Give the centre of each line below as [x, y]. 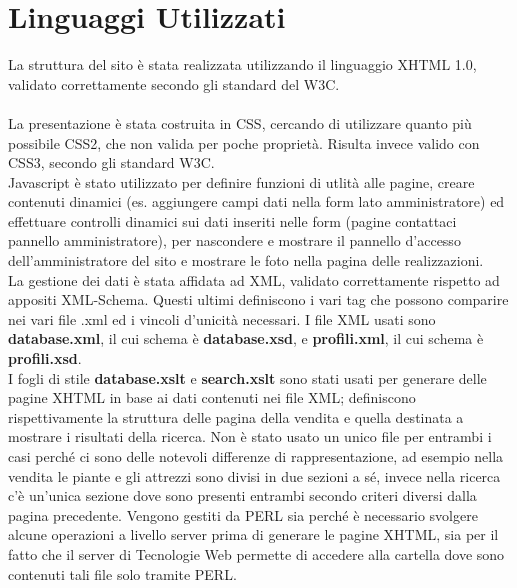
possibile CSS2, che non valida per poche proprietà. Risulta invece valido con [244, 142]
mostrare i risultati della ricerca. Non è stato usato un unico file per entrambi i [250, 436]
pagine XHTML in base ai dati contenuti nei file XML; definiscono [212, 397]
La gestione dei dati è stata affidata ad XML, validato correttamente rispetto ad [254, 279]
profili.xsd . [45, 358]
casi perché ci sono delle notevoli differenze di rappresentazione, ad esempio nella [256, 456]
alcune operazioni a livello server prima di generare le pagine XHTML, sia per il [253, 534]
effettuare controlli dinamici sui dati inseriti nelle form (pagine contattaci [232, 220]
